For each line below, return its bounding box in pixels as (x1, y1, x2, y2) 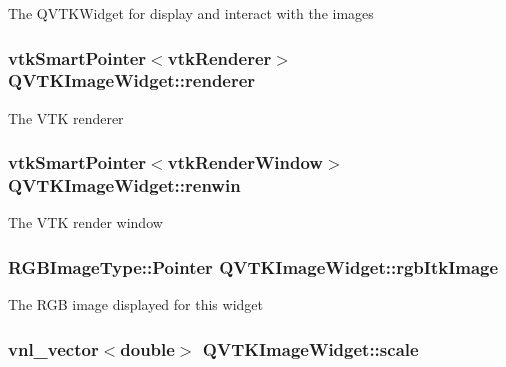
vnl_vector (8, 336, 99, 361)
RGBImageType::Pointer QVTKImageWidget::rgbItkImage (8, 254, 499, 279)
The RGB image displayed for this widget (8, 294, 263, 315)
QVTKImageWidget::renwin (8, 173, 241, 198)
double (120, 336, 175, 361)
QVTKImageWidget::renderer (8, 68, 256, 93)
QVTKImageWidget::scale (202, 336, 419, 361)
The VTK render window (8, 212, 163, 233)
